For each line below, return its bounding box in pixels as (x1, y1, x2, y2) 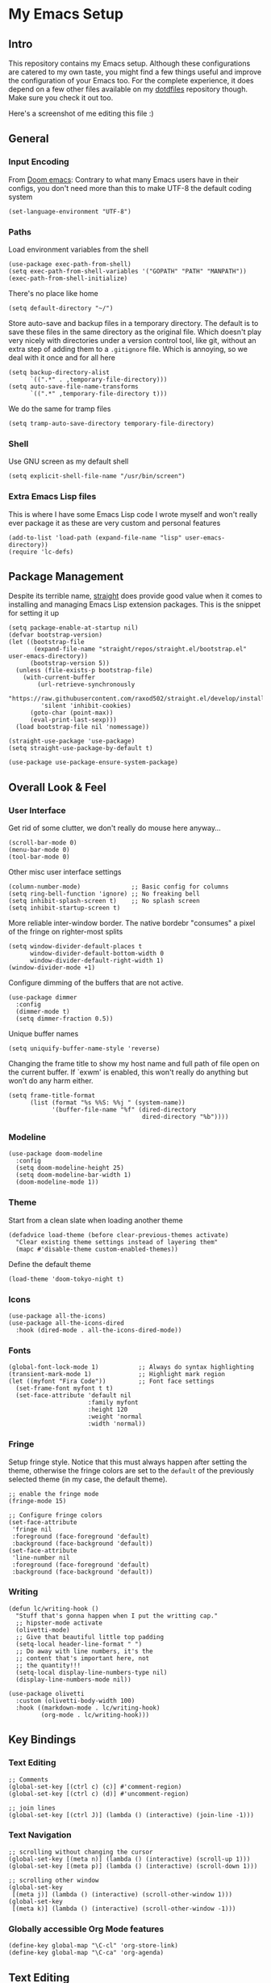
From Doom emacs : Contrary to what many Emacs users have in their (8, 175, 240, 184)
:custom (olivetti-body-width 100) (15, 1697, 135, 1705)
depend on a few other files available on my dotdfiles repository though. (8, 84, 248, 94)
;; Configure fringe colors (8, 1511, 103, 1519)
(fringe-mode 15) (8, 1497, 67, 1505)
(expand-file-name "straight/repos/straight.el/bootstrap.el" (33, 645, 248, 654)
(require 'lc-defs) (8, 548, 74, 556)
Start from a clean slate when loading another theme (8, 1215, 183, 1225)
